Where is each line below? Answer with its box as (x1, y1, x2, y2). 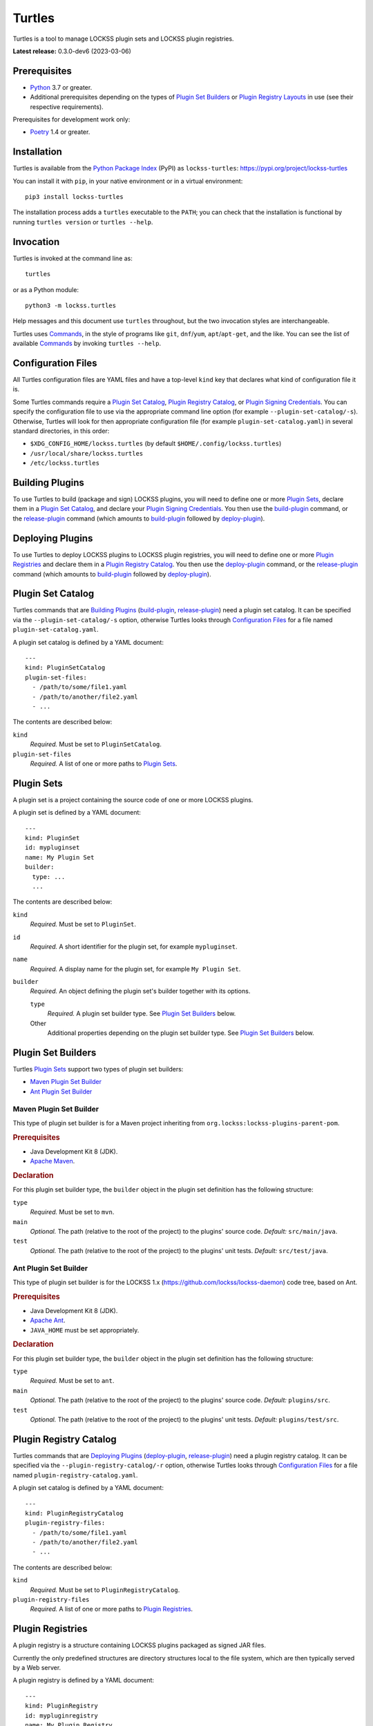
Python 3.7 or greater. (30, 83, 93, 91)
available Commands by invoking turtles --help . (12, 339, 162, 348)
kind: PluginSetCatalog (25, 663, 106, 672)
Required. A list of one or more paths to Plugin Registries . (30, 1605, 193, 1613)
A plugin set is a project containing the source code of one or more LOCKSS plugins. (12, 795, 254, 804)
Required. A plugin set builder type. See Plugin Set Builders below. (47, 1009, 236, 1018)
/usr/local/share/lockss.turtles (30, 449, 144, 457)
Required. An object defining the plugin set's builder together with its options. (30, 987, 251, 996)
